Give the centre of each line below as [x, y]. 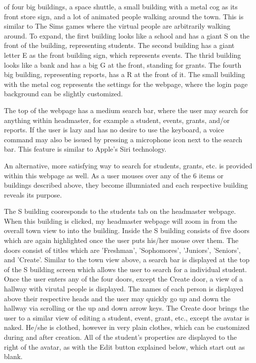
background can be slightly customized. [63, 94]
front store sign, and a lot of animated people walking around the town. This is [124, 16]
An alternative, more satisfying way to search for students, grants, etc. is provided [128, 165]
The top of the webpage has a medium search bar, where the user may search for [126, 110]
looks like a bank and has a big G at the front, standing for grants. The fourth [123, 64]
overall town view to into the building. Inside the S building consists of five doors [127, 230]
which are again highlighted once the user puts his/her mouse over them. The [121, 240]
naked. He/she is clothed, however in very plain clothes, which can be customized [127, 327]
